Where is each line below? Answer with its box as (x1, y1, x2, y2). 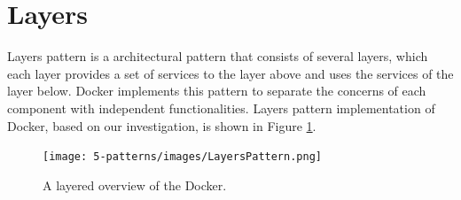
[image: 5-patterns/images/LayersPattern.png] (43, 150, 322, 164)
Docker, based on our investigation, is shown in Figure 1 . (7, 116, 316, 135)
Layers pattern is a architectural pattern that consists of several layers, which (7, 47, 428, 65)
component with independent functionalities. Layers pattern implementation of (7, 98, 435, 117)
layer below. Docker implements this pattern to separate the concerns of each (7, 81, 426, 100)
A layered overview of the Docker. (43, 175, 227, 194)
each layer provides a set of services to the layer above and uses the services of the (7, 64, 454, 82)
